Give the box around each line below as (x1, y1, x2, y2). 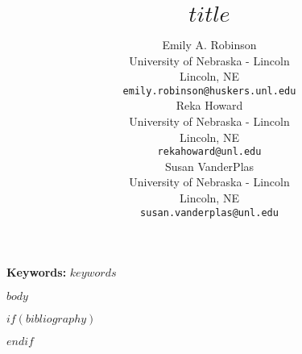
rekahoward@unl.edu (157, 146, 262, 158)
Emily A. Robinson (162, 35, 257, 52)
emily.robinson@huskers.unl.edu (122, 85, 296, 97)
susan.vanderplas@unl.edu (140, 206, 279, 219)
